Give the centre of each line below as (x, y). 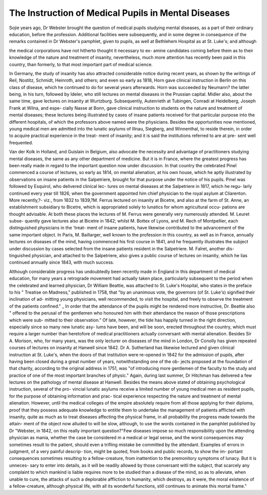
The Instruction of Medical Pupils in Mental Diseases (119, 13)
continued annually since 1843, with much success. (62, 263)
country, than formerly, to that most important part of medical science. (81, 64)
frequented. (21, 142)
